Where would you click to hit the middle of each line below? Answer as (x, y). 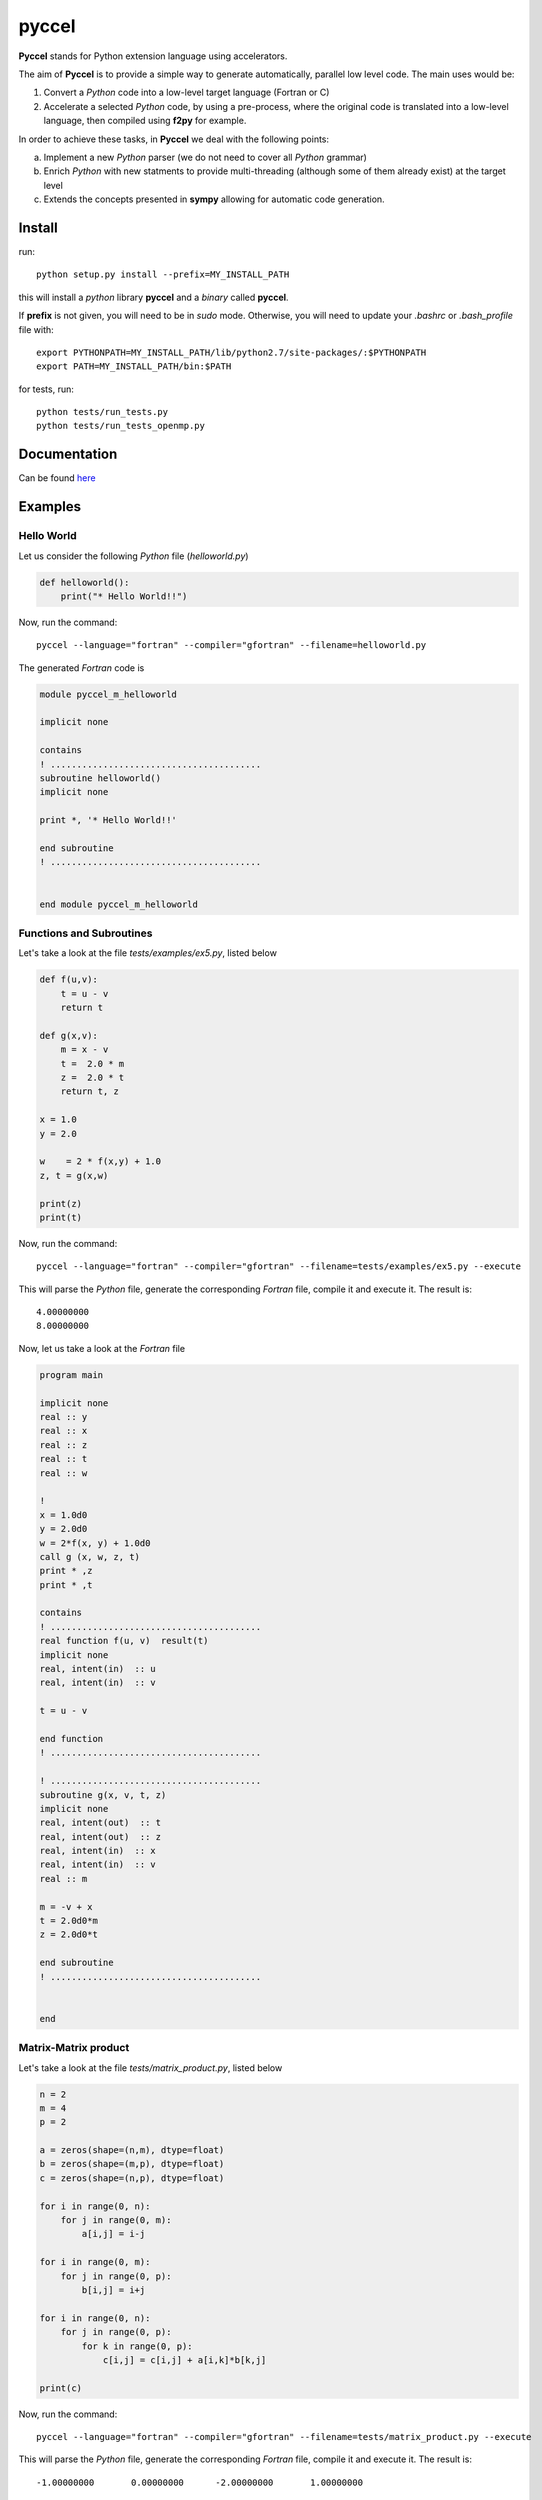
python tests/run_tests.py (102, 412)
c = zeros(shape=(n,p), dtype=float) (132, 2178)
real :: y (63, 1416)
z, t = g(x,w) (74, 1175)
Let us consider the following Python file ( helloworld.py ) (133, 556)
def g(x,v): (69, 1035)
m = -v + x (66, 1906)
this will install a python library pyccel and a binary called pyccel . (153, 297)
